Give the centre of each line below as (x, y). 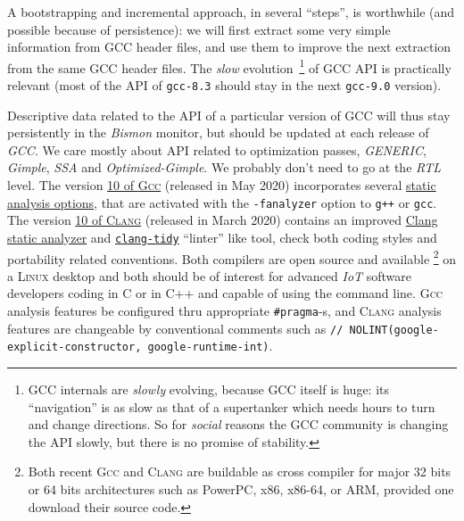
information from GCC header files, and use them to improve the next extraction (229, 47)
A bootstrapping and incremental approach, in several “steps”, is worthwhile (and (231, 12)
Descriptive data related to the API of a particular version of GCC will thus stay (229, 115)
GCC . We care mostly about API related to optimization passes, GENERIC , (217, 149)
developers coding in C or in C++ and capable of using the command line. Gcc (225, 293)
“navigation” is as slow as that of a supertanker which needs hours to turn (232, 406)
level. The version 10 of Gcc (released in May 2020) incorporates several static (222, 185)
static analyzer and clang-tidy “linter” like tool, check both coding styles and (222, 237)
